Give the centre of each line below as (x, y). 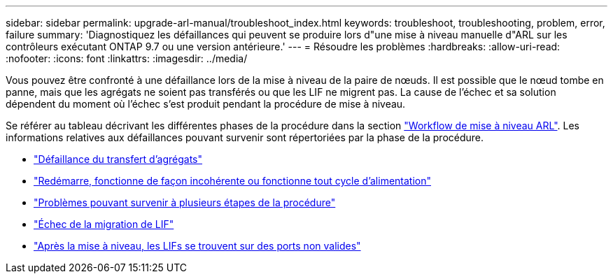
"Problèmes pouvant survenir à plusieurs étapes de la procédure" (185, 202)
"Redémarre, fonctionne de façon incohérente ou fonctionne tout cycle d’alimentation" (232, 181)
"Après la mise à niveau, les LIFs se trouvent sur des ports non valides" (197, 246)
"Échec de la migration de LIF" (104, 224)
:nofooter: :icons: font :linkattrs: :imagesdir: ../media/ (127, 58)
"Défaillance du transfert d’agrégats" (118, 159)
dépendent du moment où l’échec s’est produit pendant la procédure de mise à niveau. (206, 104)
